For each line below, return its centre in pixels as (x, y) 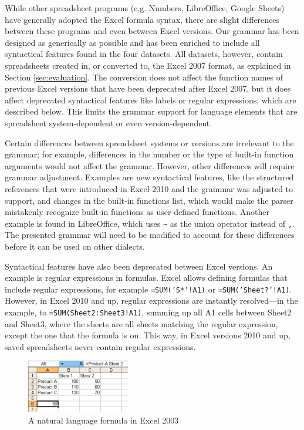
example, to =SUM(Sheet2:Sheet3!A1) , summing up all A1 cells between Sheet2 (148, 312)
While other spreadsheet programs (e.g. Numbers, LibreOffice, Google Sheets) (145, 8)
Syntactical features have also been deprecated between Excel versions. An (139, 266)
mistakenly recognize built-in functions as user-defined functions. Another (137, 212)
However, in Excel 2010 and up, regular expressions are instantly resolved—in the (151, 300)
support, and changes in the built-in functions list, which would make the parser (149, 200)
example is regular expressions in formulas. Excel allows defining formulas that (146, 278)
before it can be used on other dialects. (75, 246)
